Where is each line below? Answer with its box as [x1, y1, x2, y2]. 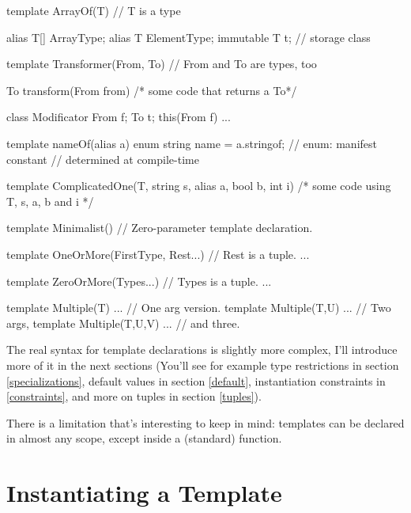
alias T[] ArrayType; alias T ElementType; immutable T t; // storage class [6, 28, 371, 45]
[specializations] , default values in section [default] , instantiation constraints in [6, 372, 386, 389]
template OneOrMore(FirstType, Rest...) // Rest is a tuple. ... [6, 245, 310, 262]
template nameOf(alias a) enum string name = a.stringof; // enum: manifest [6, 135, 377, 151]
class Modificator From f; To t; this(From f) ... [6, 108, 231, 125]
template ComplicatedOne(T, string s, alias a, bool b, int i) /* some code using [6, 177, 391, 194]
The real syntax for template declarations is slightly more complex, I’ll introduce [6, 341, 398, 358]
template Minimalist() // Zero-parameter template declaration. [6, 219, 313, 236]
